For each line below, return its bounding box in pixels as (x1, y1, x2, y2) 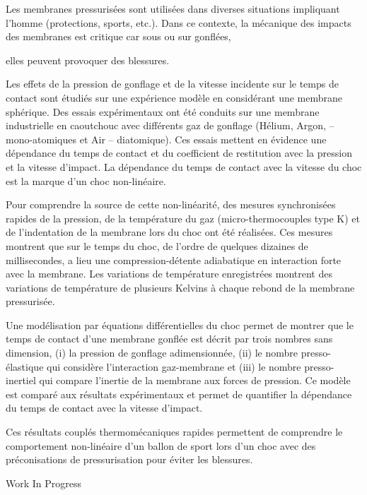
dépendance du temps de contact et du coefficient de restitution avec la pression (6, 145, 352, 160)
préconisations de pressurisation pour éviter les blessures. (6, 452, 253, 467)
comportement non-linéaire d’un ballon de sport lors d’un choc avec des (6, 438, 316, 453)
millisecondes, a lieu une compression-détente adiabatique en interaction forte (6, 252, 342, 267)
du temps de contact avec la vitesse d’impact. (6, 400, 203, 415)
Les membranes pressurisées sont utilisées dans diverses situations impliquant (6, 1, 340, 16)
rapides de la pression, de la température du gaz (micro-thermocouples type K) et (6, 210, 361, 225)
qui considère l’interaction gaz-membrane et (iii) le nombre (47, 359, 301, 374)
